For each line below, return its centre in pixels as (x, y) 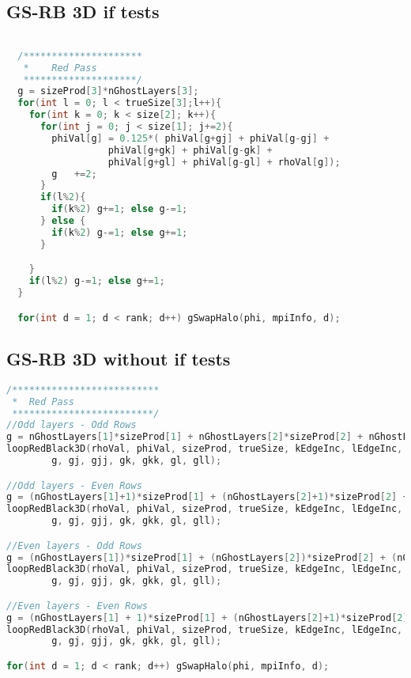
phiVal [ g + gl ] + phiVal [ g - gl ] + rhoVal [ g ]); (224, 162)
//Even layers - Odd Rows (74, 545)
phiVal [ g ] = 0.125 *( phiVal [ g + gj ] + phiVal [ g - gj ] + (190, 138)
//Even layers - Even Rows (77, 606)
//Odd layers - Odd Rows (72, 425)
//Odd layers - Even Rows (74, 485)
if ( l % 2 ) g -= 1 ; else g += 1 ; (97, 281)
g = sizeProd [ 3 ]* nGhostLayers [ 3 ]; (108, 91)
